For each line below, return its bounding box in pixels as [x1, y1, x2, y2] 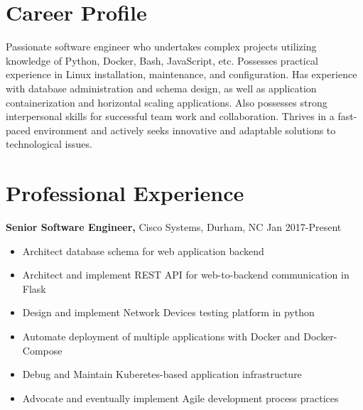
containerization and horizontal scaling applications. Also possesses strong [6, 95, 327, 109]
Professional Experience [6, 178, 244, 207]
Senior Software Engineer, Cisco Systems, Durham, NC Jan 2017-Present [6, 220, 342, 234]
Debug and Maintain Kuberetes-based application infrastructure [22, 367, 302, 382]
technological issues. [6, 136, 92, 151]
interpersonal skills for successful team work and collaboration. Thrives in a [6, 109, 335, 124]
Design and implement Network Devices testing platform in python [22, 305, 315, 320]
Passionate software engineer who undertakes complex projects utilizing [6, 39, 317, 54]
